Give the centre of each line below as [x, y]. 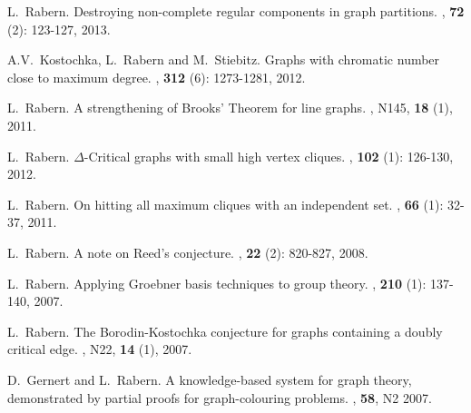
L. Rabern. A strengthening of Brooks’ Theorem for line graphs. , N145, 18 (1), [230, 108]
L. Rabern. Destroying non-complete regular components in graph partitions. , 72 [236, 11]
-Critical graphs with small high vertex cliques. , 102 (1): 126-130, [269, 156]
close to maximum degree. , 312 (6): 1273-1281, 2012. [157, 77]
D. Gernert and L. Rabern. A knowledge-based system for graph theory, [210, 379]
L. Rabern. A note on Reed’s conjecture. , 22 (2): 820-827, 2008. [188, 252]
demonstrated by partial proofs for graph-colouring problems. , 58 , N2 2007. [220, 397]
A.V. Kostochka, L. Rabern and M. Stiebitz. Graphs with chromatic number [224, 59]
